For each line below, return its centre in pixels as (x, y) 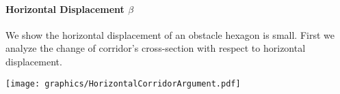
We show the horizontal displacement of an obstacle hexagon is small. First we (170, 34)
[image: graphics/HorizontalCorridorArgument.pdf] (123, 83)
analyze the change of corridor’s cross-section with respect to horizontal (156, 48)
